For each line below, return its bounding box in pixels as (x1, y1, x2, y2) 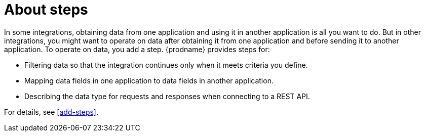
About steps (4, 1, 88, 18)
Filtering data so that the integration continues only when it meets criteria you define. (24, 60, 308, 69)
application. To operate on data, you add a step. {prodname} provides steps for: (4, 44, 270, 54)
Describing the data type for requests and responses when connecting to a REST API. (24, 92, 310, 101)
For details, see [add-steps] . (4, 107, 99, 116)
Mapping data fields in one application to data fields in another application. (24, 76, 274, 85)
